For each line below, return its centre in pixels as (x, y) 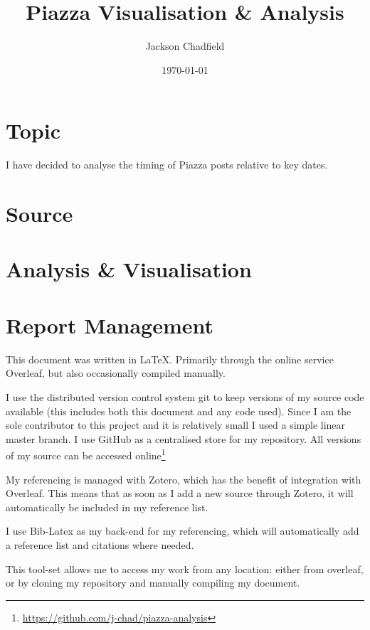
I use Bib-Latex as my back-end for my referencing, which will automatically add (183, 531)
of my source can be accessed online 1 (86, 454)
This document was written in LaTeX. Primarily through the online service (170, 359)
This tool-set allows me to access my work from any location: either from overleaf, (185, 568)
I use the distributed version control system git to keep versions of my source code (185, 396)
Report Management (110, 325)
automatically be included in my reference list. (107, 507)
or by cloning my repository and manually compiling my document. (153, 583)
